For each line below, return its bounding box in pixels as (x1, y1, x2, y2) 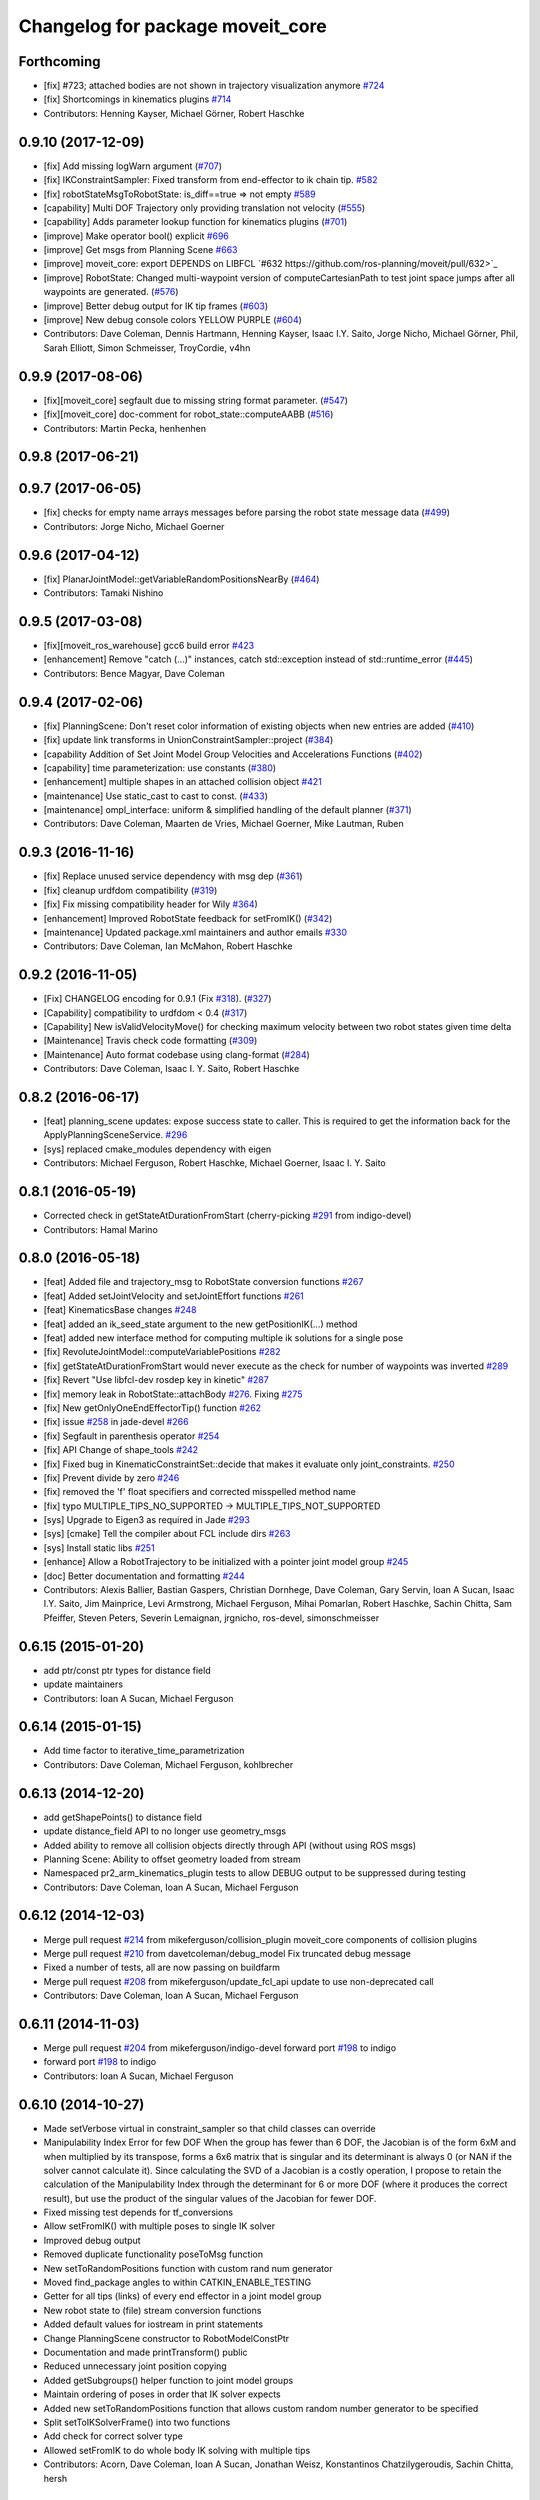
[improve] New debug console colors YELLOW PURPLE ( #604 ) (43, 314, 302, 326)
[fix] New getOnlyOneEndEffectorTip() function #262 (43, 1401, 262, 1414)
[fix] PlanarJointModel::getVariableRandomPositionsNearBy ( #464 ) (43, 573, 320, 585)
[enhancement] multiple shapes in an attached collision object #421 (43, 776, 322, 788)
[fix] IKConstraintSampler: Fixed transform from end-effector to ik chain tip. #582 (43, 174, 379, 186)
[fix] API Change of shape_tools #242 (43, 1444, 199, 1456)
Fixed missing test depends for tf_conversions (43, 2206, 234, 2219)
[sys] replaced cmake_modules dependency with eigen (43, 1143, 272, 1155)
